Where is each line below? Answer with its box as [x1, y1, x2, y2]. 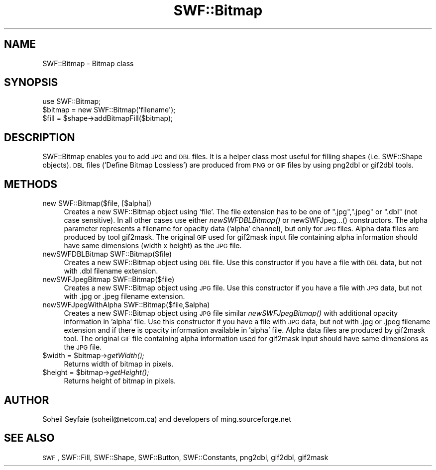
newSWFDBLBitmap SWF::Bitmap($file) [42, 250, 172, 259]
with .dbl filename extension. [64, 267, 158, 276]
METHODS [4, 178, 58, 190]
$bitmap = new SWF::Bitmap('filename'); [42, 105, 176, 114]
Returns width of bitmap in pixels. [64, 360, 174, 369]
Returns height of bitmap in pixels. [64, 376, 176, 385]
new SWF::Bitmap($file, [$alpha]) [42, 199, 152, 208]
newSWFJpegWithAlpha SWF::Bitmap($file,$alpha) [42, 300, 210, 309]
